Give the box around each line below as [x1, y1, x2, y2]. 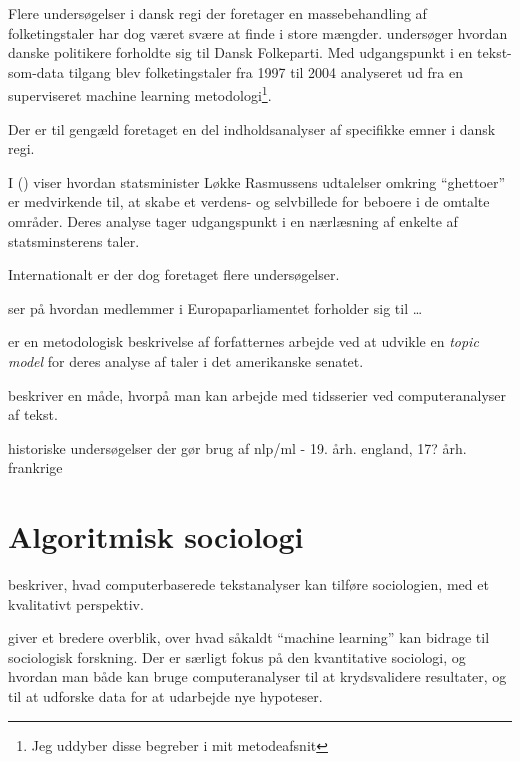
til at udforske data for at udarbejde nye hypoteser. [8, 686, 323, 707]
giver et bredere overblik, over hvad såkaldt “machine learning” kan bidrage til [8, 627, 490, 648]
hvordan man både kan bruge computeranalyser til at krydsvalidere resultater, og [8, 666, 507, 687]
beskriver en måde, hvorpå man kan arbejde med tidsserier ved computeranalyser [8, 384, 507, 405]
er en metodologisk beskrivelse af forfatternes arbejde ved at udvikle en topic [8, 331, 479, 352]
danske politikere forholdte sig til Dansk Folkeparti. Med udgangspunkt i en [8, 42, 473, 63]
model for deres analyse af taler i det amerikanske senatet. [8, 350, 364, 371]
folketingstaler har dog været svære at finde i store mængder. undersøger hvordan [8, 22, 508, 43]
